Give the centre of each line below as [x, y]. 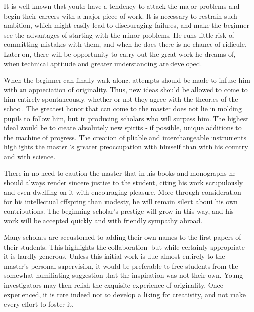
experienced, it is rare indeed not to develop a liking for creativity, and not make [125, 294]
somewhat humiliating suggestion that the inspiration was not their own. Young [124, 275]
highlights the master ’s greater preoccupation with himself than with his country [126, 147]
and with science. [30, 156]
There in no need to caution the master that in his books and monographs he [120, 173]
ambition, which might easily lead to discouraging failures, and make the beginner [127, 25]
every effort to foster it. [39, 304]
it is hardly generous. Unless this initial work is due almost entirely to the [115, 256]
